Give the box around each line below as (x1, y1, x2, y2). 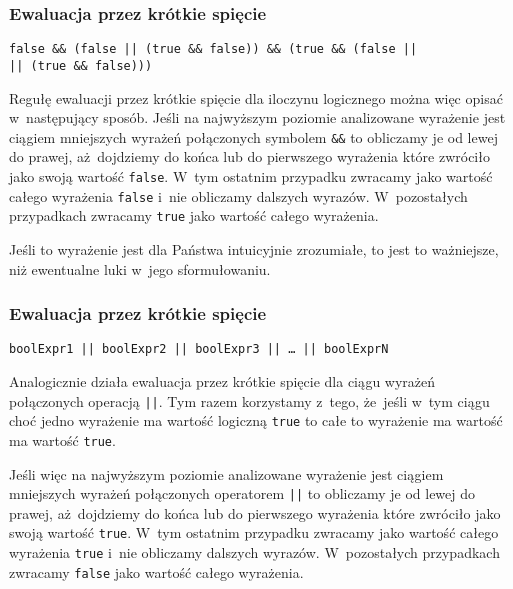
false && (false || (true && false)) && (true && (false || (9, 42, 418, 57)
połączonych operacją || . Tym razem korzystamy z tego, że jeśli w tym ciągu (9, 390, 490, 411)
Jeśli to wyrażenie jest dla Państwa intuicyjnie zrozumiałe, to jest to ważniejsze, (9, 238, 499, 259)
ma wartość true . (9, 429, 116, 450)
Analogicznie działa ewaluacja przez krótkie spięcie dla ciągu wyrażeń (9, 371, 436, 391)
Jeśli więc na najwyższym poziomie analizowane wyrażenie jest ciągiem (9, 463, 444, 484)
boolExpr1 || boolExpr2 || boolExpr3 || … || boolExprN (9, 342, 389, 357)
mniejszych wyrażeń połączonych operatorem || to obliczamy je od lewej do (9, 483, 476, 504)
